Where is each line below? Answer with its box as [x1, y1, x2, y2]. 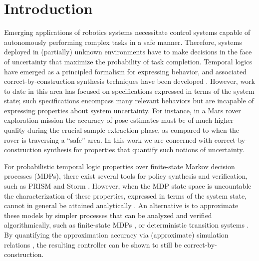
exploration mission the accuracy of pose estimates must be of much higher [4, 115, 234, 125]
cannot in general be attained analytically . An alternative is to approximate [4, 200, 239, 211]
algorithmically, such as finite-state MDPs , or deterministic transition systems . [4, 220, 249, 230]
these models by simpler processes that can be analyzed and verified [4, 210, 212, 220]
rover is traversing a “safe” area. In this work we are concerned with [4, 134, 213, 145]
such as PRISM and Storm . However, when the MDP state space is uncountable [4, 181, 252, 191]
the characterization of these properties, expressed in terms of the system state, [4, 190, 247, 201]
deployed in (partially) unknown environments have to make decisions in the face [4, 46, 252, 57]
